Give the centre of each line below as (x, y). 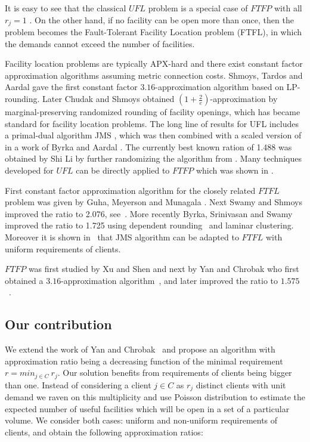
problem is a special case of (198, 8)
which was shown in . (235, 170)
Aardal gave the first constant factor (71, 87)
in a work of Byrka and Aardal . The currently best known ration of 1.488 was (148, 146)
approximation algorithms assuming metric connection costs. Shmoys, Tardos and (154, 75)
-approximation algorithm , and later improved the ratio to (170, 280)
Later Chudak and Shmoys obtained (108, 99)
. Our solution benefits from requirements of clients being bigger (175, 373)
